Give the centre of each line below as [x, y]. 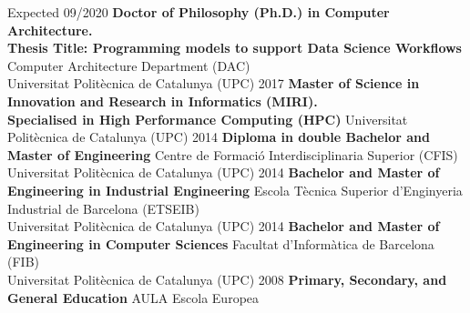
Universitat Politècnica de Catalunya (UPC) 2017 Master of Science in [214, 83]
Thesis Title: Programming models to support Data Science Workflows [235, 48]
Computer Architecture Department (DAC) [129, 65]
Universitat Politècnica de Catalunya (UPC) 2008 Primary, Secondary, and [227, 279]
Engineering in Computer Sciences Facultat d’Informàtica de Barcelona [221, 243]
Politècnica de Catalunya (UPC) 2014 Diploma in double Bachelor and [219, 137]
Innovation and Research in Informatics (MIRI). [163, 101]
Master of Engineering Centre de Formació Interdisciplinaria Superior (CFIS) [233, 154]
